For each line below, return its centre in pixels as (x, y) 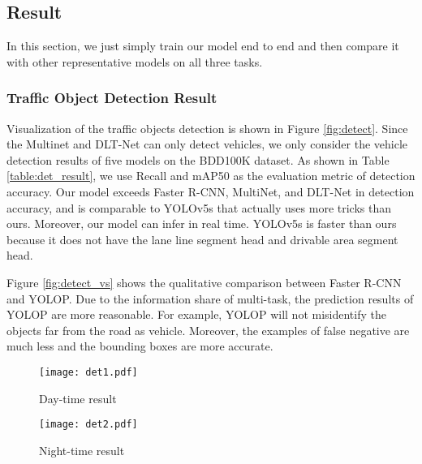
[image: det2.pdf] (88, 425)
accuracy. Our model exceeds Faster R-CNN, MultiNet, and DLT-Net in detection (211, 191)
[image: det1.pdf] (88, 372)
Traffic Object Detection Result (112, 98)
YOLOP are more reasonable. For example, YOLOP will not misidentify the (196, 314)
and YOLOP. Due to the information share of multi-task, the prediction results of (210, 298)
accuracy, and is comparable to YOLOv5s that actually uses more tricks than (199, 207)
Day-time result (78, 398)
